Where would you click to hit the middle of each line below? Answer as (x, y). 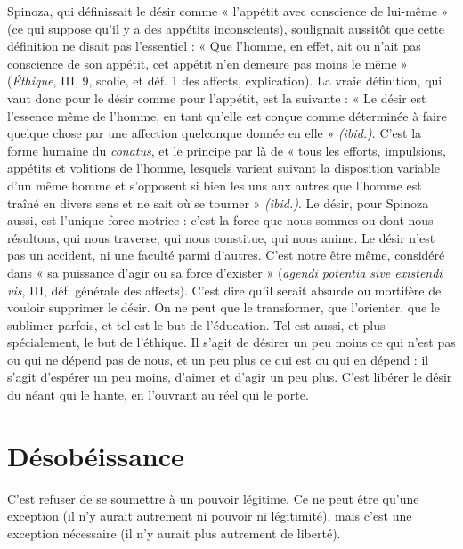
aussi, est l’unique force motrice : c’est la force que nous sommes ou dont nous (220, 220)
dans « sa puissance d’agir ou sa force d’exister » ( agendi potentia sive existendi (225, 272)
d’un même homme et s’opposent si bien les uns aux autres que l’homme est (215, 185)
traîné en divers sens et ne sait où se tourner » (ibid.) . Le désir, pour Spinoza (218, 202)
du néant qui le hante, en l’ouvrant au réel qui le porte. (158, 395)
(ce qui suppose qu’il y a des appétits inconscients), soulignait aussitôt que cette (226, 28)
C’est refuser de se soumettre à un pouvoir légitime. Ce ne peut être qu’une (213, 498)
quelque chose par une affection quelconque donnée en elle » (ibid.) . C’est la (215, 133)
